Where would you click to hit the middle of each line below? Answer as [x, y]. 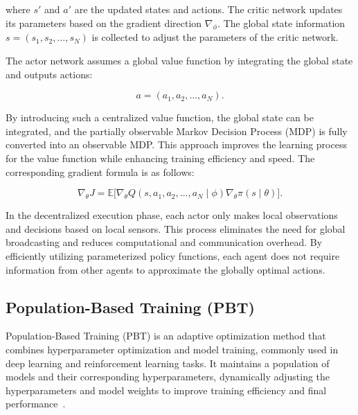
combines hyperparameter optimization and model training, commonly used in [172, 349]
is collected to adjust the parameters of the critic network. [215, 37]
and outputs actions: [49, 74]
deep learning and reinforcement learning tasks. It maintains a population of [168, 363]
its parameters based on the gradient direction [104, 23]
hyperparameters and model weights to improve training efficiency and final [166, 390]
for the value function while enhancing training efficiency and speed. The [160, 158]
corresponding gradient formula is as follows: [100, 171]
